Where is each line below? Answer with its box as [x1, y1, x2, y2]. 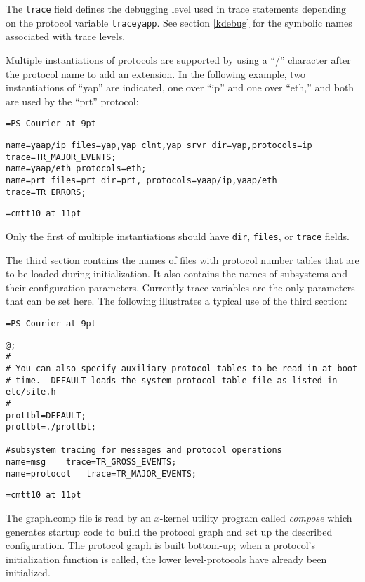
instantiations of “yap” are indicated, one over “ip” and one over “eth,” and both [6, 80, 354, 95]
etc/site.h [6, 387, 56, 397]
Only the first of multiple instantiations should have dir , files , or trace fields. [6, 228, 350, 243]
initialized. [6, 565, 51, 580]
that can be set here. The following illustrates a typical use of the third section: [6, 293, 347, 308]
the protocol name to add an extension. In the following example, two [6, 66, 306, 81]
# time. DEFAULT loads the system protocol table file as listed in [6, 375, 338, 385]
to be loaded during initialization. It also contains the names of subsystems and [6, 266, 348, 281]
